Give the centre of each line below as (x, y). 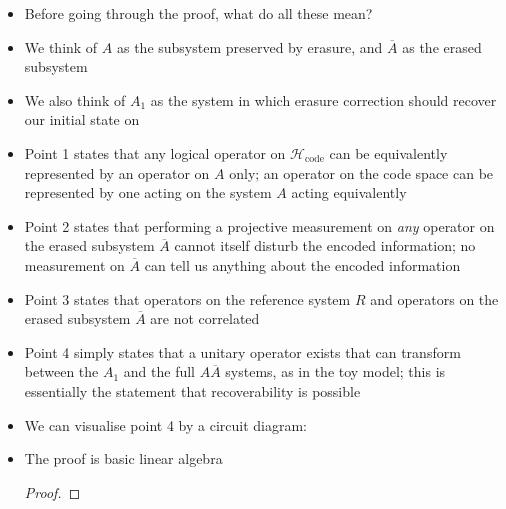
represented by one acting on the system (148, 192)
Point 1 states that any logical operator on (155, 152)
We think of (61, 46)
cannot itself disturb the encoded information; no (325, 245)
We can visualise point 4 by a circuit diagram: (165, 424)
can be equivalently (388, 152)
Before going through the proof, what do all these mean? (198, 13)
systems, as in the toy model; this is (335, 371)
